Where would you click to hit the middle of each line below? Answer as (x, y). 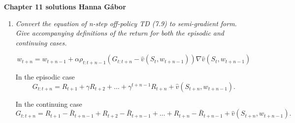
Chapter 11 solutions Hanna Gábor (65, 6)
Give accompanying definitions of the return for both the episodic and (120, 33)
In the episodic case (45, 77)
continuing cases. (41, 42)
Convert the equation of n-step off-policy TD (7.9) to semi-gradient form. (126, 23)
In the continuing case (49, 103)
